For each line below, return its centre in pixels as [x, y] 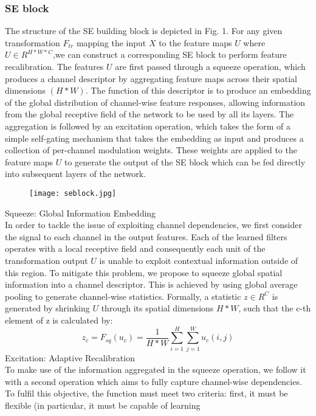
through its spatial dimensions [157, 308]
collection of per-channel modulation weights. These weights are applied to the [151, 150]
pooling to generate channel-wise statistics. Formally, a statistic [123, 296]
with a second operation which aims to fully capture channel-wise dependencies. [153, 381]
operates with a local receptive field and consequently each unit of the [135, 248]
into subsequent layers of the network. [76, 174]
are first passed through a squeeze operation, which [210, 66]
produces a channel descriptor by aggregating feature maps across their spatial [151, 78]
